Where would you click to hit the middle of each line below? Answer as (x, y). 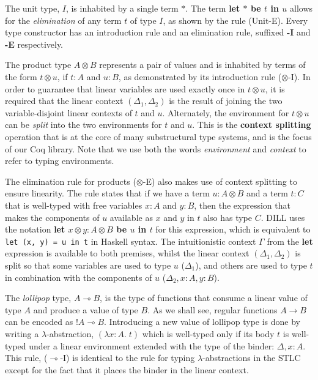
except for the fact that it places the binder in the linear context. (127, 369)
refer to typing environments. (60, 161)
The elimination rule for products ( (71, 181)
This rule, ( (26, 358)
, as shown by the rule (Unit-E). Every (235, 20)
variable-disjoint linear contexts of (68, 112)
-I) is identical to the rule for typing (128, 358)
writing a (22, 333)
